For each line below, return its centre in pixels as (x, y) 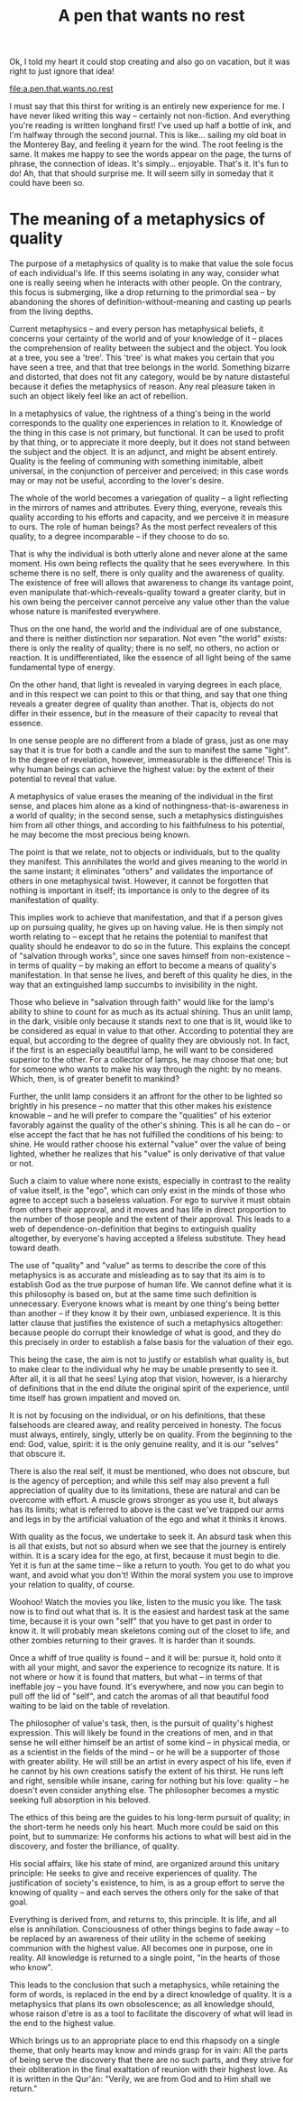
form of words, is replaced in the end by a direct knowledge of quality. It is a (151, 1995)
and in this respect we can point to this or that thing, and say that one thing (149, 695)
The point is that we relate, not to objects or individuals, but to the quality (145, 852)
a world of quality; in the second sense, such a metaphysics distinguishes (147, 816)
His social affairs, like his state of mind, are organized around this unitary (144, 1864)
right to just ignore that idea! (62, 71)
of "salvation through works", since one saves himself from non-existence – (150, 956)
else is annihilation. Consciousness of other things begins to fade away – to (149, 1929)
